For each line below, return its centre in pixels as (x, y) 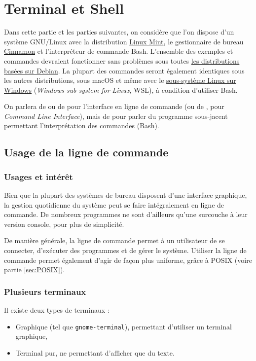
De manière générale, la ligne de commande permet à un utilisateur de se (114, 240)
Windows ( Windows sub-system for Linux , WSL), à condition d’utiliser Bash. (121, 90)
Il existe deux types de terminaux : (57, 310)
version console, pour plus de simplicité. (64, 224)
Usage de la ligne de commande (86, 152)
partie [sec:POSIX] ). (35, 270)
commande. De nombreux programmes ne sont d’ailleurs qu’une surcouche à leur (126, 214)
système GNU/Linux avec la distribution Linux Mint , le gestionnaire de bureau (124, 41)
